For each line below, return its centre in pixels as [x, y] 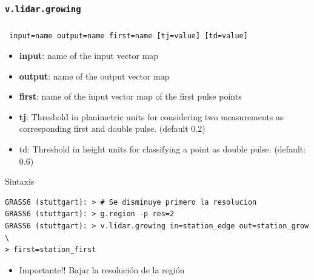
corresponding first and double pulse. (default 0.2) [112, 128]
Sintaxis [20, 181]
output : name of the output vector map [94, 76]
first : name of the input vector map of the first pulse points [130, 96]
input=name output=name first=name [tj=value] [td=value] [129, 36]
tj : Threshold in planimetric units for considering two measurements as [151, 116]
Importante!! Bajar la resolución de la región [102, 269]
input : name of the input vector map [89, 55]
